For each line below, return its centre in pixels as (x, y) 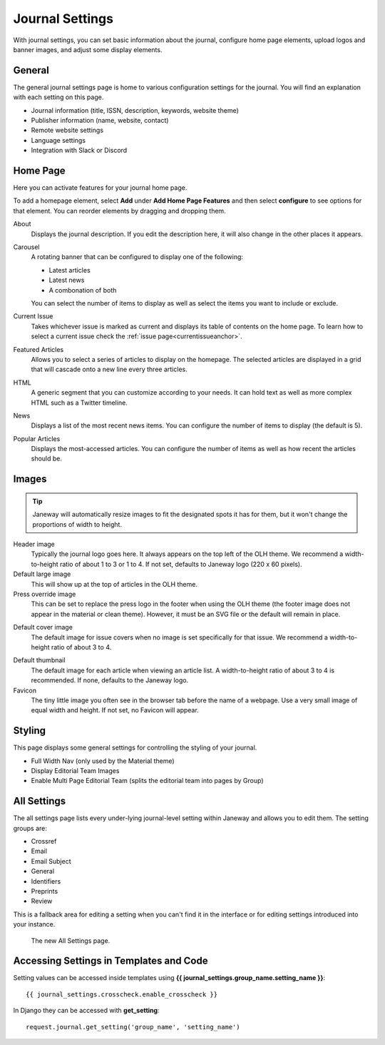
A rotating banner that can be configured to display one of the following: (137, 257)
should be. (47, 459)
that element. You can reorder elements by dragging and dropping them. (119, 211)
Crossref (44, 842)
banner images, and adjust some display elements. (88, 49)
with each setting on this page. (58, 97)
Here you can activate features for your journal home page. (100, 188)
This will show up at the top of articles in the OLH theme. (114, 584)
